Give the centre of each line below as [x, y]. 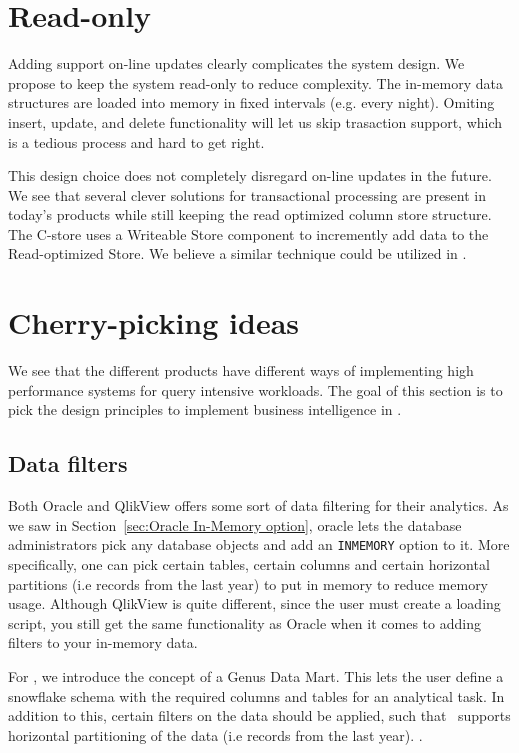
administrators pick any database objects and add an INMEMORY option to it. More [259, 544]
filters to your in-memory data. [103, 642]
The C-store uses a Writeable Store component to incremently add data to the [248, 233]
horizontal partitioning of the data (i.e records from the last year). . [215, 734]
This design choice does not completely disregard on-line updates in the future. [250, 175]
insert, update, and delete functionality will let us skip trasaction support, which [255, 121]
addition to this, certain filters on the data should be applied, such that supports [259, 715]
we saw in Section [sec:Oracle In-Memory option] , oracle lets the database [235, 524]
